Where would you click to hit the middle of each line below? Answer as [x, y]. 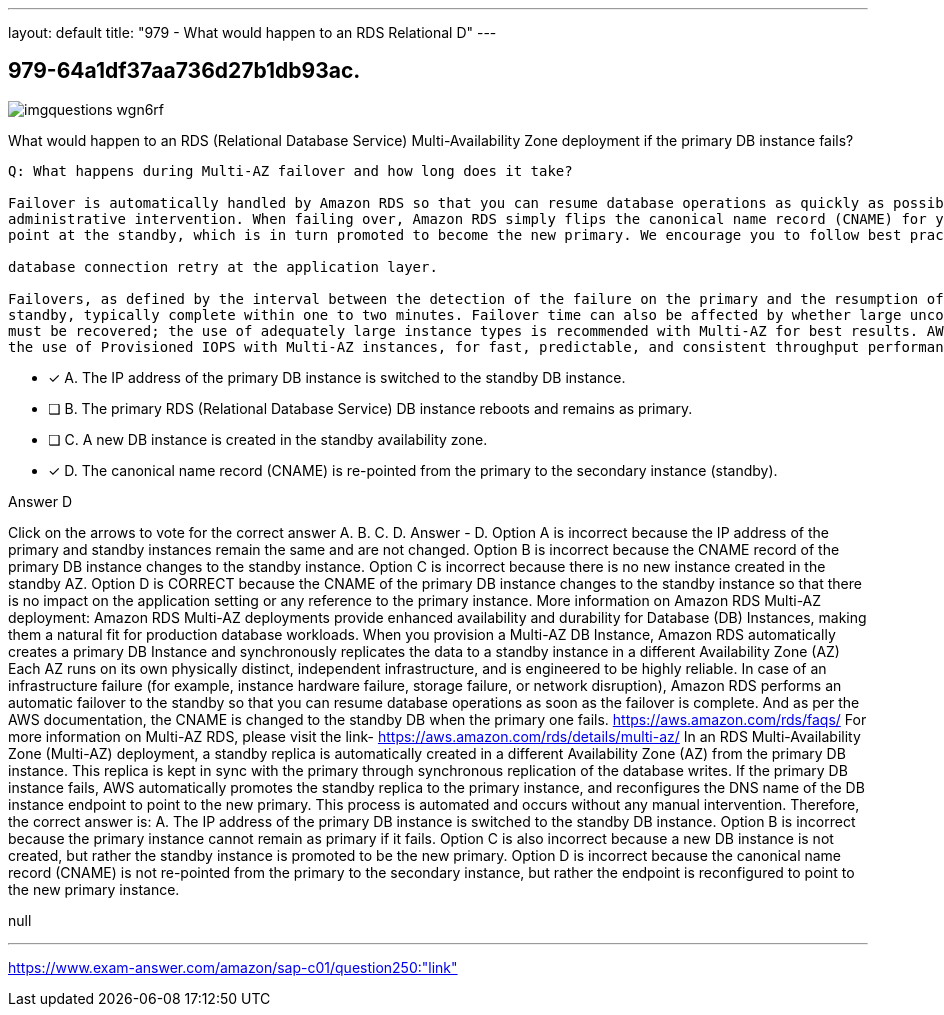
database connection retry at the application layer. [223, 266]
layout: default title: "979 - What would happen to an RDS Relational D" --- [252, 32]
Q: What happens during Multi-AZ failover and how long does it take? [290, 170]
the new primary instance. [94, 889]
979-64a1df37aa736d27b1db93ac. [184, 71]
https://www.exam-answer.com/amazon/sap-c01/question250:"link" [233, 967]
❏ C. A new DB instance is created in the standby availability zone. [268, 439]
